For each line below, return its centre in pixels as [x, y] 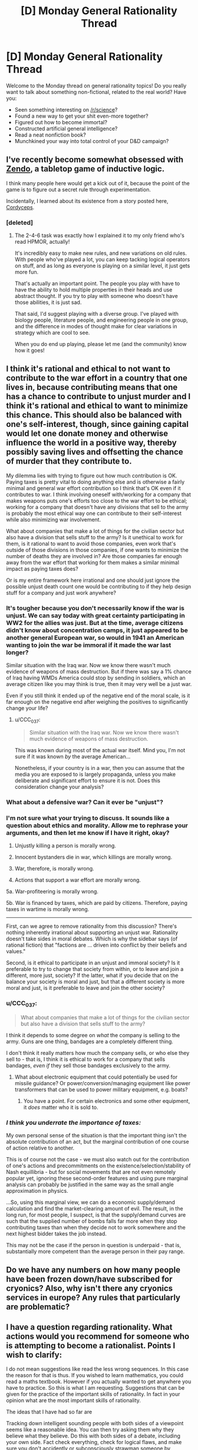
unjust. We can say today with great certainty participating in [96, 615]
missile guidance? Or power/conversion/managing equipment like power [102, 1083]
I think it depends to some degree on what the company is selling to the [93, 1035]
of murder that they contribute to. [69, 462]
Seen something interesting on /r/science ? [66, 109]
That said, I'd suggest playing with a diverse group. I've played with [96, 314]
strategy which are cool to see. [52, 333]
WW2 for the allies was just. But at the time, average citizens [95, 623]
